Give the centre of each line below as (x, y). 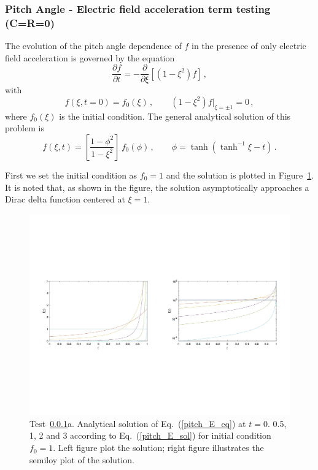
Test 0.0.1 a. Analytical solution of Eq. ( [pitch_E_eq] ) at (138, 423)
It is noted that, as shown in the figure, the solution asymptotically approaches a (157, 187)
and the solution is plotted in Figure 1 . (240, 175)
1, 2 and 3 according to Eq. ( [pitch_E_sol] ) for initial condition (150, 435)
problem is (25, 128)
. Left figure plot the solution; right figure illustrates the (158, 448)
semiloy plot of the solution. (82, 459)
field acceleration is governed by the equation (90, 57)
